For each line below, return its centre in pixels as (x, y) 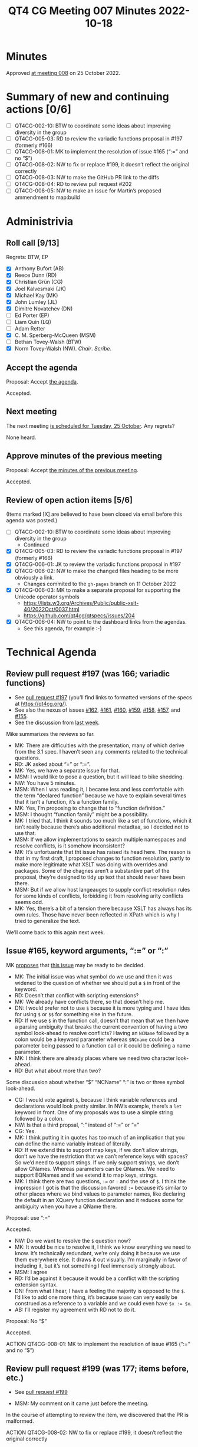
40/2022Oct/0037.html (51, 609)
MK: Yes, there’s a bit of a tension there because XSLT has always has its (103, 908)
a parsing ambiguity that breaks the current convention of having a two (101, 1027)
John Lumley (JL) (36, 302)
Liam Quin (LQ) (33, 322)
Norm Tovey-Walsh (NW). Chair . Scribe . (63, 349)
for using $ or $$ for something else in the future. (74, 1014)
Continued (36, 545)
